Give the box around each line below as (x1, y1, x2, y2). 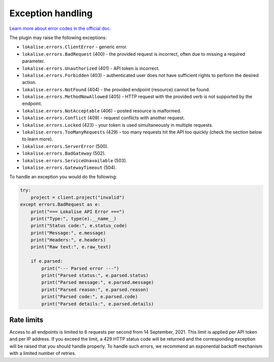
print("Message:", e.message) (30, 230, 106, 236)
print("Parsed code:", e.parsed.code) (41, 294, 138, 300)
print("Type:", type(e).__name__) (30, 215, 117, 222)
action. (22, 79, 37, 86)
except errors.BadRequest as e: (20, 202, 101, 207)
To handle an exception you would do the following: (9, 174, 117, 180)
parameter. (22, 58, 45, 64)
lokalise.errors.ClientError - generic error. (22, 44, 128, 50)
